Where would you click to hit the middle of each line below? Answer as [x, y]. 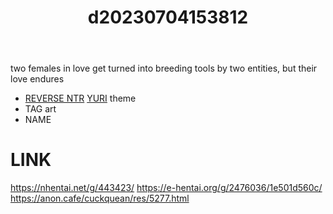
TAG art [40, 109]
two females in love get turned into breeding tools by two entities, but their [164, 68]
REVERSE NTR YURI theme [80, 98]
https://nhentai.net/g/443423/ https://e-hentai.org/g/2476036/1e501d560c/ [166, 188]
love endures [37, 79]
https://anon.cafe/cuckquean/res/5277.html [100, 198]
